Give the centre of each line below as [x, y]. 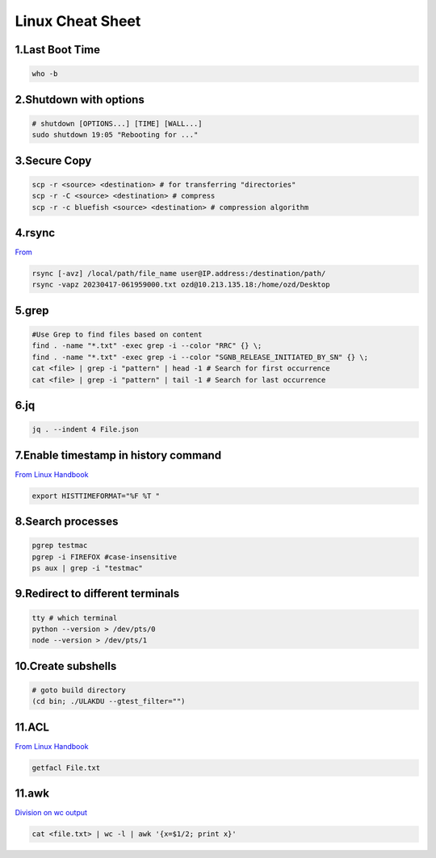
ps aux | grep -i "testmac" [87, 568]
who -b [45, 74]
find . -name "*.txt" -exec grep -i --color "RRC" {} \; [147, 346]
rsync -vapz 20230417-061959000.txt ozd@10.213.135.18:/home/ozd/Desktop [181, 285]
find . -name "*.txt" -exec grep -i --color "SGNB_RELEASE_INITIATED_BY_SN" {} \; [200, 357]
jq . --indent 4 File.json [85, 429]
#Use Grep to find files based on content [117, 334]
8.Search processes [67, 522]
